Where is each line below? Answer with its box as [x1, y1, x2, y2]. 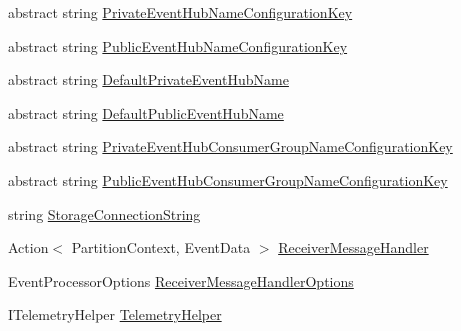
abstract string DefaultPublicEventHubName [8, 102, 284, 123]
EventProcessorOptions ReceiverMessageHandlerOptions [8, 270, 354, 291]
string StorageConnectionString [8, 203, 201, 224]
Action [8, 237, 49, 258]
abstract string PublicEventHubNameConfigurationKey [8, 35, 348, 56]
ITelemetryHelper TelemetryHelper [8, 304, 222, 325]
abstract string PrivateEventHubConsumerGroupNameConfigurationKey [8, 136, 453, 157]
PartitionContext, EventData [71, 237, 251, 258]
